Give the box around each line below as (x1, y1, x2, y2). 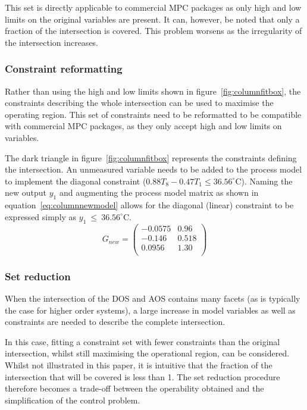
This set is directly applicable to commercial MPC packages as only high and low (5, 1, 302, 13)
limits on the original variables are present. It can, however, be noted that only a (5, 12, 300, 25)
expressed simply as (5, 210, 77, 223)
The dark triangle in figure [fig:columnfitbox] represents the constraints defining (5, 151, 297, 164)
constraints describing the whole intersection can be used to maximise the (5, 96, 274, 109)
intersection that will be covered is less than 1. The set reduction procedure (5, 370, 280, 383)
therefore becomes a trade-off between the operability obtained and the (5, 382, 264, 395)
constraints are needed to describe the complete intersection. (5, 315, 225, 328)
